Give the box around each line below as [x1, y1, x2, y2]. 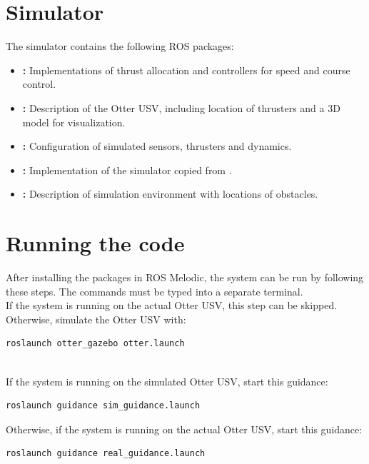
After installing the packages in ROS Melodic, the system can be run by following [6, 270, 364, 284]
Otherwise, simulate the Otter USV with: [6, 311, 186, 326]
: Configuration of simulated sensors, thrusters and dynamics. [22, 138, 292, 153]
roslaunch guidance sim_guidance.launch [6, 400, 201, 411]
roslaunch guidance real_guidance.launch [6, 448, 206, 459]
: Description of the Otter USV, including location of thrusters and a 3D [22, 100, 340, 115]
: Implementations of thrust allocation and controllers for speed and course [22, 62, 350, 77]
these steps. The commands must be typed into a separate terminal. [6, 283, 303, 298]
